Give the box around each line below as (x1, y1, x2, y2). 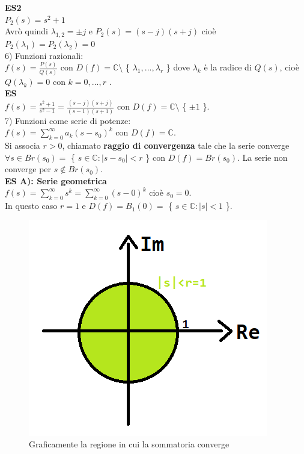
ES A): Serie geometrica (5, 174, 107, 187)
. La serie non (237, 151, 288, 163)
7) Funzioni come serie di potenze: (5, 114, 131, 126)
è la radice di (204, 61, 252, 73)
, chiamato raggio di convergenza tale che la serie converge (62, 139, 290, 151)
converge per (5, 163, 52, 175)
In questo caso (5, 199, 58, 212)
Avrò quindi (5, 25, 49, 37)
